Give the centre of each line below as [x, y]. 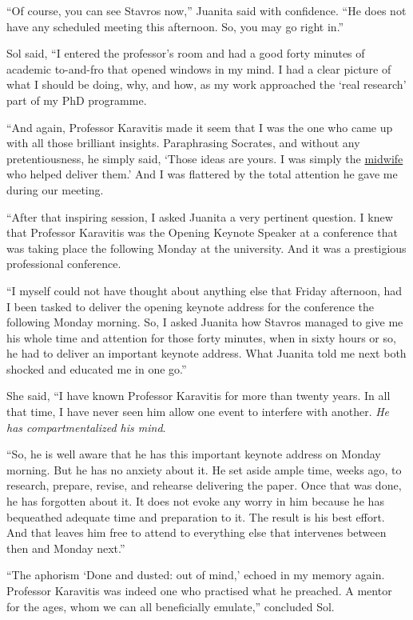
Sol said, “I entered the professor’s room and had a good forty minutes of [186, 53]
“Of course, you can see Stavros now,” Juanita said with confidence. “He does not [206, 10]
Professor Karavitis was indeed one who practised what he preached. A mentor [199, 590]
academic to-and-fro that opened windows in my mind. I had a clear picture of [199, 68]
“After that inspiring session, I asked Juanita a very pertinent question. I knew [200, 216]
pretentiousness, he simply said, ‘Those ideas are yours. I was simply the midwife [205, 158]
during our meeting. [55, 189]
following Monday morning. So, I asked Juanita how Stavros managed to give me [205, 322]
